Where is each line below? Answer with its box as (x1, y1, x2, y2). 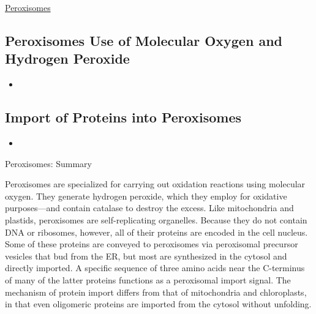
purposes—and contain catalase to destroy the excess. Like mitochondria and (5, 201, 294, 214)
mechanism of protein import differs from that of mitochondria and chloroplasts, (5, 285, 307, 298)
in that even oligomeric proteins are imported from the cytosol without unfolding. (5, 297, 312, 310)
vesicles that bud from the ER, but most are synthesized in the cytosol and (5, 249, 287, 262)
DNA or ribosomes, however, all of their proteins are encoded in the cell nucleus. (5, 225, 308, 238)
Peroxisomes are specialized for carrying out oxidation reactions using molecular (5, 178, 306, 190)
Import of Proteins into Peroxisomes (5, 108, 241, 127)
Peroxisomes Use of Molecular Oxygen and (5, 31, 282, 50)
